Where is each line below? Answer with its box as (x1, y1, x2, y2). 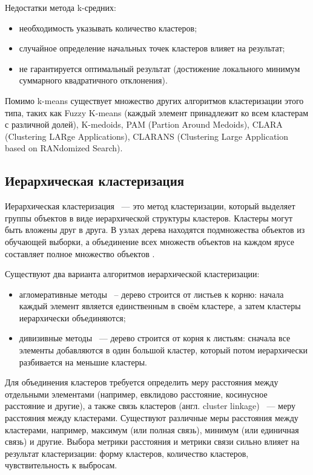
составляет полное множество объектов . (5, 247, 155, 260)
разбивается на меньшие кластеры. (19, 355, 147, 368)
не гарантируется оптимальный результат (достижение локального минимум (19, 62, 300, 74)
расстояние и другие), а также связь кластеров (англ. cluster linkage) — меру (5, 399, 295, 412)
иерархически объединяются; (19, 311, 126, 324)
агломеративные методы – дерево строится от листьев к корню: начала (19, 287, 284, 300)
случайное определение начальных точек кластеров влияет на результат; (19, 42, 285, 54)
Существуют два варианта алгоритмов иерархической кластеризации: (5, 267, 260, 280)
